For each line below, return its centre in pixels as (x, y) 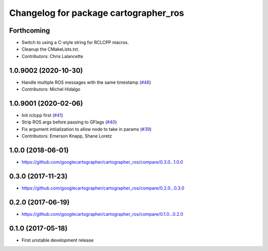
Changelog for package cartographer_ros (97, 13)
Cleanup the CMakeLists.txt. (50, 49)
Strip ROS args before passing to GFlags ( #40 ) (69, 122)
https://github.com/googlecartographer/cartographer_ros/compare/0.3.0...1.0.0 (102, 162)
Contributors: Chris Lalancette (52, 56)
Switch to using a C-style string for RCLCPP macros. (75, 43)
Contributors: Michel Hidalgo (51, 89)
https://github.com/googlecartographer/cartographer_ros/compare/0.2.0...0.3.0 (103, 188)
